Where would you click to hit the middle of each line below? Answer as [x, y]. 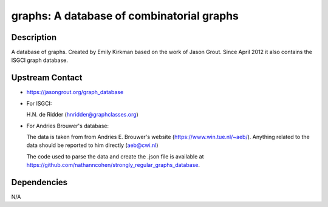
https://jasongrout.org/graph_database [75, 92]
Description [34, 37]
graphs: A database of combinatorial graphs [125, 16]
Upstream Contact [47, 78]
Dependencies [39, 182]
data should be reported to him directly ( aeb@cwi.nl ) [92, 145]
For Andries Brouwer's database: [68, 126]
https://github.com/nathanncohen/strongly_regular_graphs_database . [113, 165]
